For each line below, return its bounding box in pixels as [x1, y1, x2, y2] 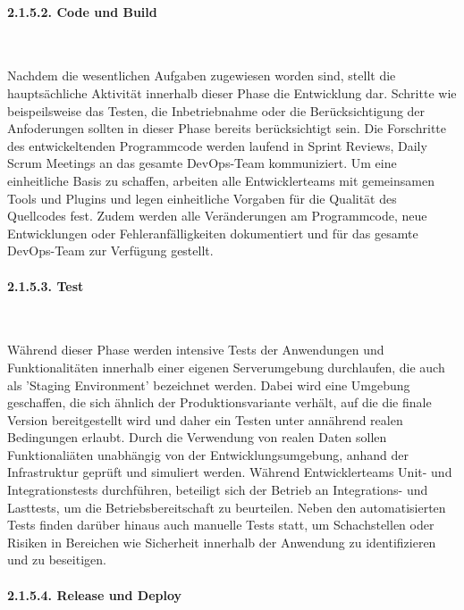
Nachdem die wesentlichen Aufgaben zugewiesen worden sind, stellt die [7, 66, 396, 85]
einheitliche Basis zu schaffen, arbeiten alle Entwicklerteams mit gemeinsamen [7, 171, 434, 189]
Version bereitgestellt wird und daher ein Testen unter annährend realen [7, 410, 403, 429]
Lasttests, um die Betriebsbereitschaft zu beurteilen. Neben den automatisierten [7, 497, 446, 516]
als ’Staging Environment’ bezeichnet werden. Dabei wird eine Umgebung [7, 375, 410, 394]
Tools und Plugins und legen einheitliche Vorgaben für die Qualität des [7, 188, 397, 207]
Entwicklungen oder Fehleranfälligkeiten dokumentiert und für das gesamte [7, 223, 418, 242]
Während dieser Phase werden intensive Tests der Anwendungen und [7, 340, 384, 359]
